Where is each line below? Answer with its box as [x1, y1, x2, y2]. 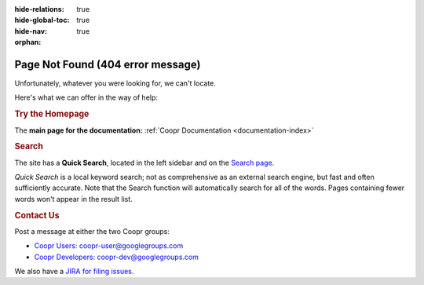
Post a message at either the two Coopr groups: [14, 226, 170, 236]
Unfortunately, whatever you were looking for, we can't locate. [14, 79, 216, 88]
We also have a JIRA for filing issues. [14, 266, 134, 276]
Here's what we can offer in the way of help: [14, 93, 159, 102]
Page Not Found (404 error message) [14, 57, 201, 71]
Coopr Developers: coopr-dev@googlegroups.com [34, 252, 199, 261]
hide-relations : [14, 5, 64, 13]
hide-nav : [14, 26, 47, 35]
